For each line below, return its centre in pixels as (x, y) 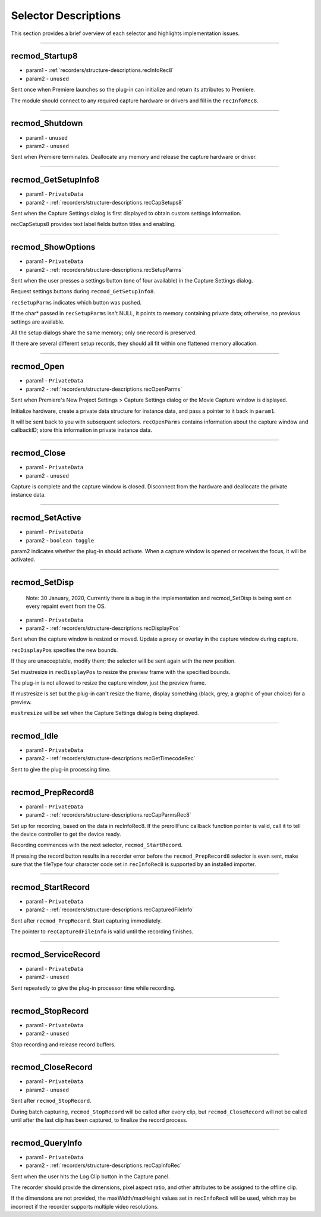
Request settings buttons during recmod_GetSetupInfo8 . (83, 291)
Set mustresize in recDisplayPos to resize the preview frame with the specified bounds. (121, 672)
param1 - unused (47, 137)
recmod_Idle (35, 735)
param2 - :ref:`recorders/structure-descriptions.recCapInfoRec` (104, 1165)
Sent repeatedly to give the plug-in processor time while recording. (93, 988)
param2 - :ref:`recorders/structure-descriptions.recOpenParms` (104, 389)
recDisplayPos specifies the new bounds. (64, 650)
